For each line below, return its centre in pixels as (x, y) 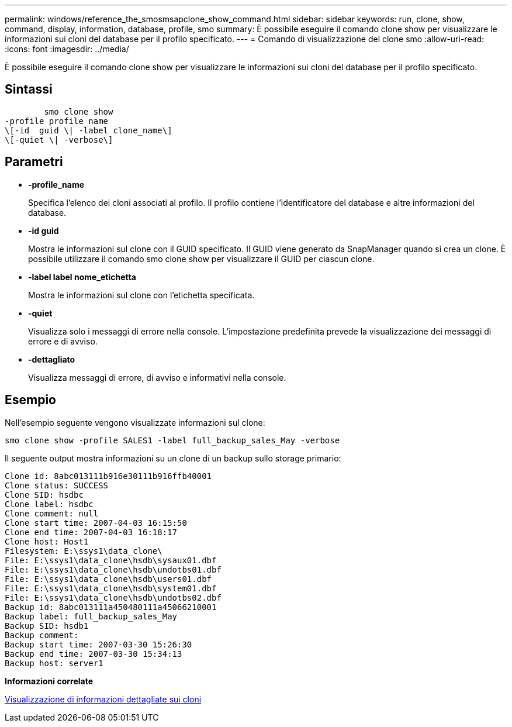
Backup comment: (42, 635)
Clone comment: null (52, 513)
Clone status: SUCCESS (57, 485)
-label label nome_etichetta (82, 277)
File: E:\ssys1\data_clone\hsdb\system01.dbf (111, 588)
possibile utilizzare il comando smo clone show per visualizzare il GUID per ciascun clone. (201, 259)
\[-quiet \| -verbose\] (59, 139)
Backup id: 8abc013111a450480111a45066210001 (111, 607)
